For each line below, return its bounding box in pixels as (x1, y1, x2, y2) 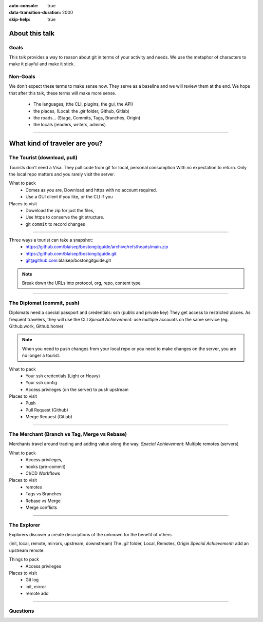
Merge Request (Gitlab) (25, 414, 73, 420)
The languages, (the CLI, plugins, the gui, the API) (33, 101, 133, 107)
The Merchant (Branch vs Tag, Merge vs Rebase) (9, 431, 127, 438)
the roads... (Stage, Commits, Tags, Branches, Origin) (33, 115, 141, 121)
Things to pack (9, 556, 39, 563)
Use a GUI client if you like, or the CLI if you (25, 194, 113, 200)
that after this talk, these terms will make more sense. (9, 90, 116, 96)
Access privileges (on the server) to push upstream (25, 387, 129, 392)
